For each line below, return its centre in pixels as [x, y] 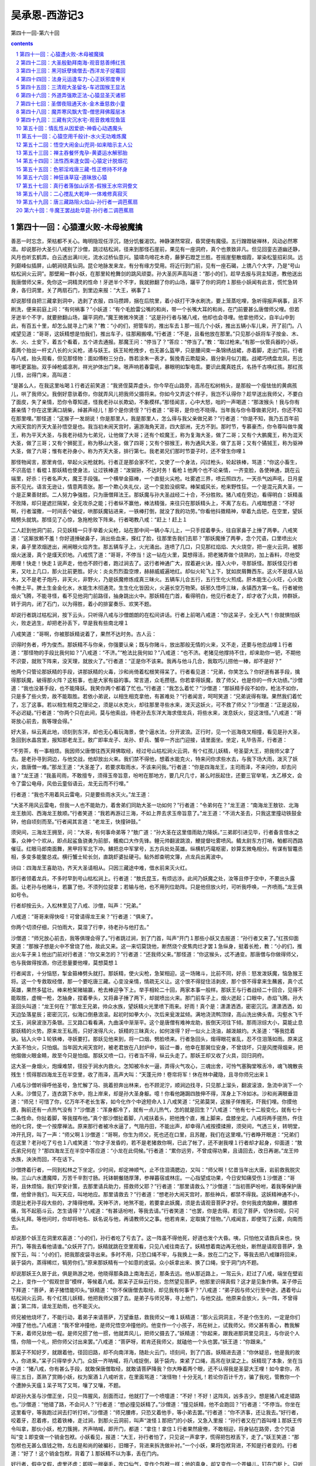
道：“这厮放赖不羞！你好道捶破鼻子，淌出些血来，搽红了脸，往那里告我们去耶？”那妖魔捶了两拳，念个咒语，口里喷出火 [154, 538]
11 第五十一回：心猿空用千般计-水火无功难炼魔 [71, 136]
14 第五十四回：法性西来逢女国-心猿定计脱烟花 [72, 161]
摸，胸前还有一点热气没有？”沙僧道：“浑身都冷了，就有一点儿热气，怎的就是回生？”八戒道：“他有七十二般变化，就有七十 [156, 1110]
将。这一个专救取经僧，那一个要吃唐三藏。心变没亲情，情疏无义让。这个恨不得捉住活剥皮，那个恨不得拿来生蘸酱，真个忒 [157, 982]
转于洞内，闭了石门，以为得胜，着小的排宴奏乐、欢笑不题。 [83, 604]
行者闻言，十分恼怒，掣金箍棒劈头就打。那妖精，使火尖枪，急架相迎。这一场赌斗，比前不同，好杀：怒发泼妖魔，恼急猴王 [157, 973]
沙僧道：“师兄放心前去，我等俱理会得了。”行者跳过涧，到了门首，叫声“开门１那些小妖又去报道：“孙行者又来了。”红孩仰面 [155, 938]
